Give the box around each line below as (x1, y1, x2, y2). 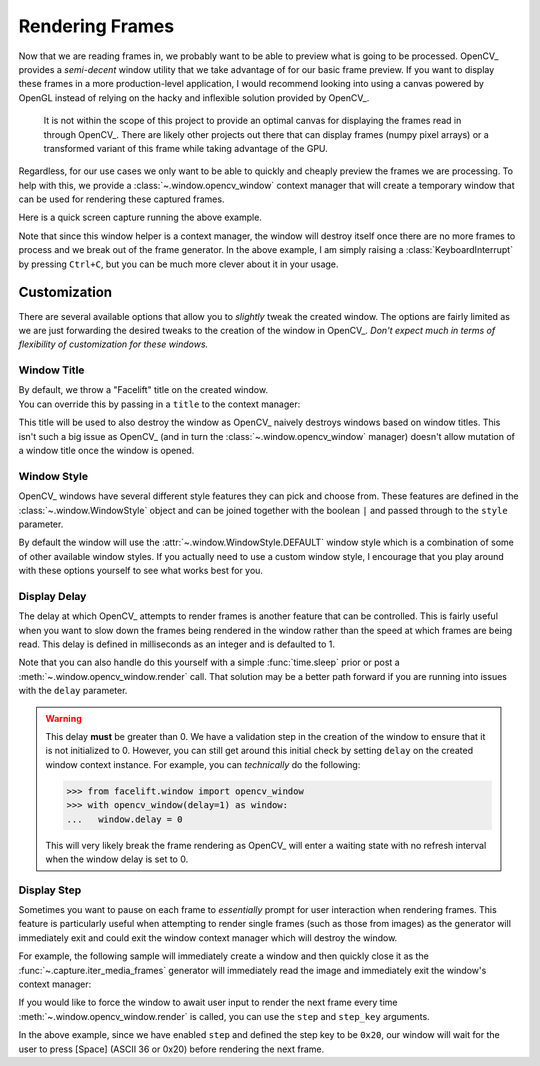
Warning (45, 712, 82, 724)
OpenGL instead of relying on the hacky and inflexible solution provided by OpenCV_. (18, 91, 370, 104)
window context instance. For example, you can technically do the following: (45, 758, 361, 770)
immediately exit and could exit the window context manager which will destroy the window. (18, 931, 398, 944)
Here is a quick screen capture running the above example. (18, 211, 262, 224)
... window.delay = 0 (66, 813, 184, 825)
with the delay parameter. (18, 685, 128, 697)
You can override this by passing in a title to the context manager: (18, 398, 301, 410)
